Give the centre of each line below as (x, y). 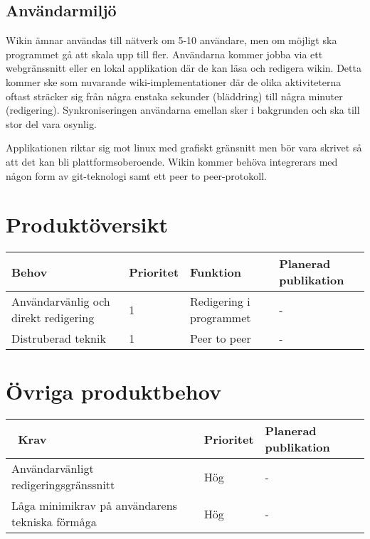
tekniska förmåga (54, 522)
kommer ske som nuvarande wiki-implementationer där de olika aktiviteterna (174, 81)
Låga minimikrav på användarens (94, 506)
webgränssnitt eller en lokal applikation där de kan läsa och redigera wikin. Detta (184, 68)
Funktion (216, 272)
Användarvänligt (53, 469)
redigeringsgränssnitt (63, 485)
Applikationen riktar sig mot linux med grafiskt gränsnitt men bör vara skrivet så (184, 148)
